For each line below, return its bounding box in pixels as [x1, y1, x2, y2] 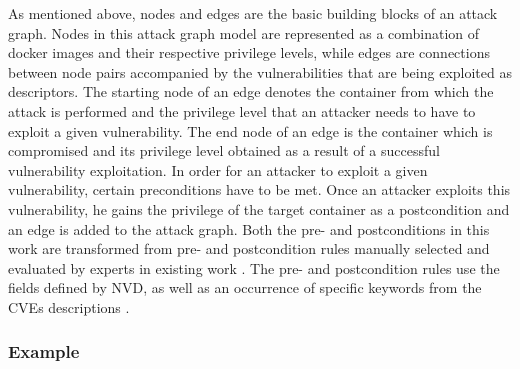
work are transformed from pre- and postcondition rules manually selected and [8, 238, 490, 259]
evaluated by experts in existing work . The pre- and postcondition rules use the [8, 257, 500, 278]
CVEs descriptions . [8, 296, 130, 317]
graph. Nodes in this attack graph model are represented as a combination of [8, 22, 480, 43]
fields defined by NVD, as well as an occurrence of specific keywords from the [8, 277, 482, 298]
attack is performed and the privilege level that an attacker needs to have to [8, 100, 476, 121]
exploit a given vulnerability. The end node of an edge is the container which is [8, 120, 493, 141]
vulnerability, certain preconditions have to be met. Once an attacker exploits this [8, 179, 511, 200]
